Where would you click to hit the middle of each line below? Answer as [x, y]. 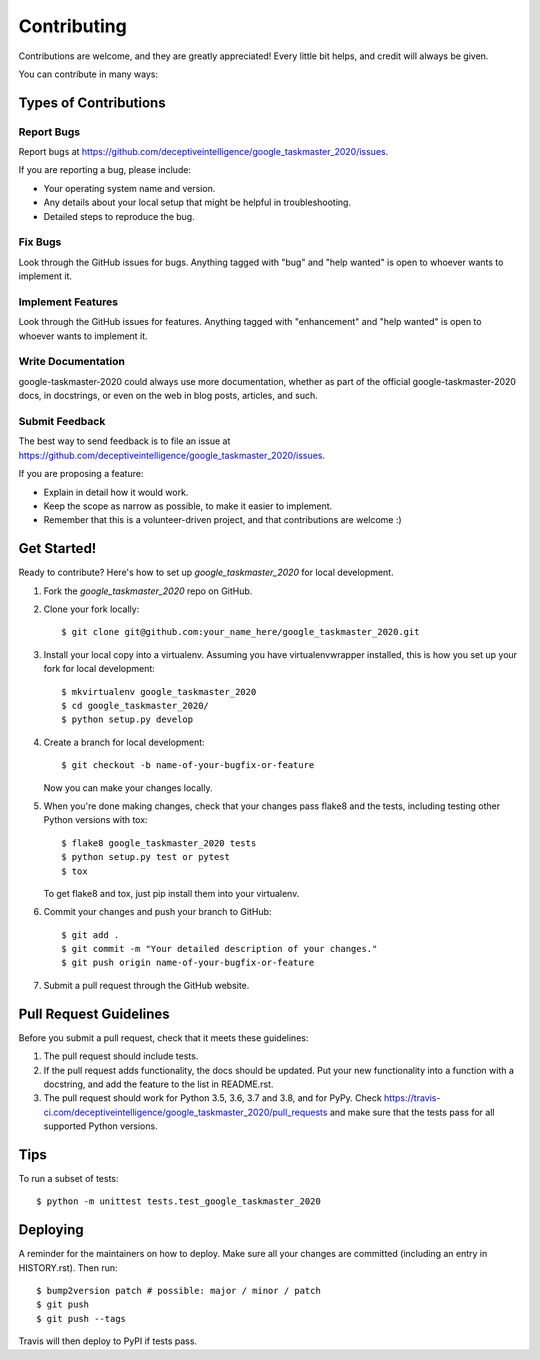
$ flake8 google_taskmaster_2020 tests [159, 843]
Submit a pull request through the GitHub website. [146, 985]
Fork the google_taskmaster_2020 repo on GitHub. [148, 591]
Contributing [72, 26]
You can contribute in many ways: [88, 74]
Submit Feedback [62, 422]
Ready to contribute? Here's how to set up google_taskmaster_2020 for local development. [206, 572]
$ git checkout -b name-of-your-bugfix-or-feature [188, 765]
